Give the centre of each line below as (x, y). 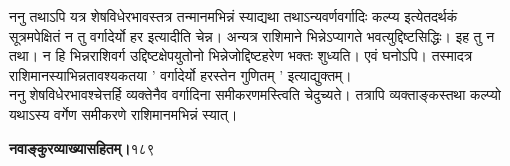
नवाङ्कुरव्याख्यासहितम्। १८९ (82, 147)
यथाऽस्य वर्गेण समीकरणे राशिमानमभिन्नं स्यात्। (123, 113)
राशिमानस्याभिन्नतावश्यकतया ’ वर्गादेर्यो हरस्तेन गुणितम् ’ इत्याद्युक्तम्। (180, 74)
